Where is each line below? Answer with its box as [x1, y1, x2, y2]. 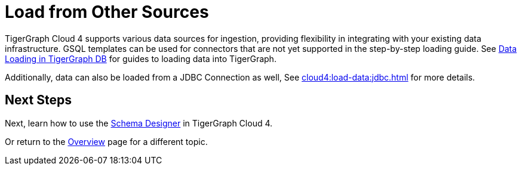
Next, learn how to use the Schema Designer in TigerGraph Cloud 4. [5, 118, 273, 128]
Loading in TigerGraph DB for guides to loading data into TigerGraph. [5, 53, 277, 64]
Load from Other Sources [5, 2, 209, 22]
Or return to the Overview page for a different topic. [5, 136, 208, 147]
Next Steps [5, 92, 72, 108]
